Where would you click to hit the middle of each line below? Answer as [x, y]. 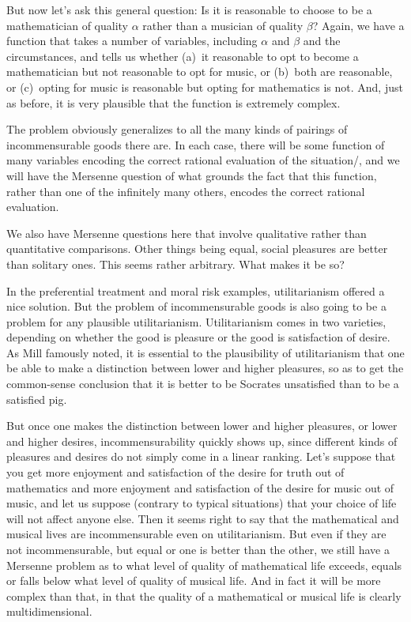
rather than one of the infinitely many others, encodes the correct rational [186, 191]
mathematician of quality [68, 25]
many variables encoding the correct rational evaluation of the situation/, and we [203, 160]
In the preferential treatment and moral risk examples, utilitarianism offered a [196, 290]
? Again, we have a [358, 25]
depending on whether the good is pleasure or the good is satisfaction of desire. [198, 337]
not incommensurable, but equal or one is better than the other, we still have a [198, 549]
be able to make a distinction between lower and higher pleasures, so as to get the [205, 368]
